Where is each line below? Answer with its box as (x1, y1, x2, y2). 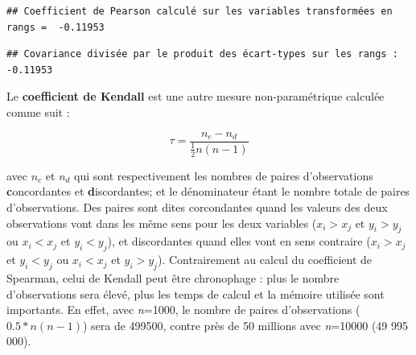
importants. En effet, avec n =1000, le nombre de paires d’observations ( (6, 301, 360, 318)
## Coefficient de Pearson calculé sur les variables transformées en (6, 6, 393, 17)
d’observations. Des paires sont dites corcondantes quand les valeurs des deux (6, 199, 388, 215)
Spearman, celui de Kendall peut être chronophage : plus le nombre (6, 269, 340, 286)
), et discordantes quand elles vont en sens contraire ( (107, 233, 371, 250)
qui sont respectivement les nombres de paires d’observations (74, 167, 373, 184)
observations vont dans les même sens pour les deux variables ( (6, 214, 317, 231)
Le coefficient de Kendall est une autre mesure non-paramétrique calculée (6, 88, 385, 105)
